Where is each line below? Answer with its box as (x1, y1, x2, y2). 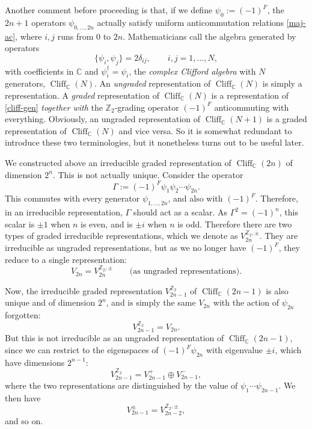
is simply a (262, 77, 302, 90)
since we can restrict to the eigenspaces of (5, 344, 159, 356)
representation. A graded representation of (5, 88, 159, 101)
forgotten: (5, 309, 41, 321)
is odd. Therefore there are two (177, 217, 292, 230)
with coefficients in (5, 64, 74, 77)
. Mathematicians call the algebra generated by (123, 29, 296, 42)
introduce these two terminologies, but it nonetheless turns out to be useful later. (5, 136, 304, 149)
